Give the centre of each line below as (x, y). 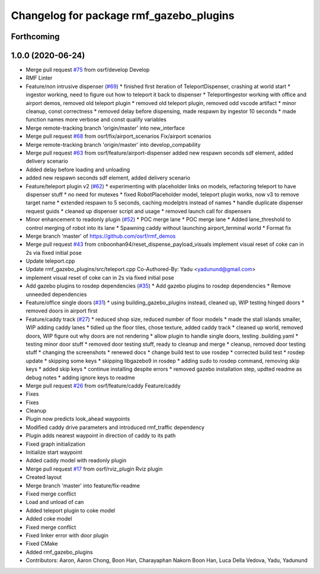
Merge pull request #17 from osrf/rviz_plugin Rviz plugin (94, 469)
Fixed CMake (42, 544)
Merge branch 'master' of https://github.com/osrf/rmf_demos (101, 236)
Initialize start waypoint (54, 452)
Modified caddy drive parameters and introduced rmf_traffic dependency (115, 427)
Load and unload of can (55, 502)
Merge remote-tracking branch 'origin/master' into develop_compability (113, 144)
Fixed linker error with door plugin (67, 535)
